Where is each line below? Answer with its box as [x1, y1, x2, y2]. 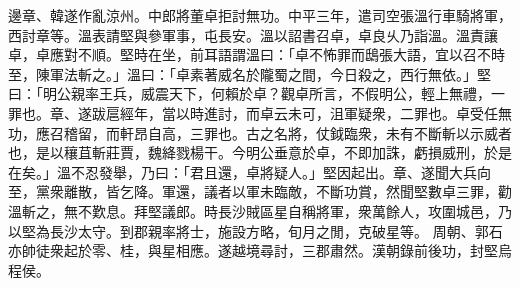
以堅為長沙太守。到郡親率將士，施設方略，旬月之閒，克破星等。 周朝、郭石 [8, 220, 503, 241]
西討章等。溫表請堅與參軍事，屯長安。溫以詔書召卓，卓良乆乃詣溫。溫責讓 [8, 24, 498, 45]
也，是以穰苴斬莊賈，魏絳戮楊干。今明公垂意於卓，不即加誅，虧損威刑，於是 [8, 142, 512, 163]
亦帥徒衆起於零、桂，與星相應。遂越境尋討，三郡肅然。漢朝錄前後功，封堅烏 [8, 240, 512, 261]
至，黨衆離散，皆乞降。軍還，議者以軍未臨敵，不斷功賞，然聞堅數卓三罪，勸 [8, 181, 512, 202]
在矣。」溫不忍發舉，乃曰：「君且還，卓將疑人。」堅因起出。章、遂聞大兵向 [8, 161, 491, 182]
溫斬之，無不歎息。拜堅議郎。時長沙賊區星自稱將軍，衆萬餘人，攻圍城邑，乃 [8, 200, 512, 221]
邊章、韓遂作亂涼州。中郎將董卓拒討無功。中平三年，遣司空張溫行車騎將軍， [8, 5, 512, 25]
